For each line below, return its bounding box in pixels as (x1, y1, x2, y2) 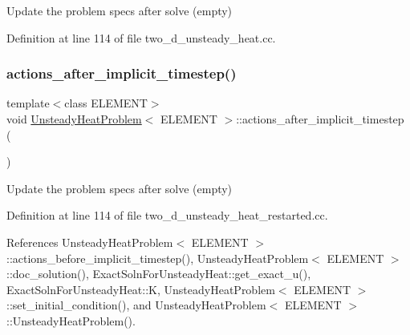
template (6, 95, 50, 111)
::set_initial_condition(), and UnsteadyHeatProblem (6, 297, 266, 313)
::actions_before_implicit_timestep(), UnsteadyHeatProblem (6, 249, 309, 266)
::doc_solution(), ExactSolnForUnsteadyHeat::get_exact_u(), (6, 265, 311, 282)
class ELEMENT (64, 95, 148, 111)
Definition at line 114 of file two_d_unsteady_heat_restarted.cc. (6, 207, 328, 224)
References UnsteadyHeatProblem (6, 233, 173, 250)
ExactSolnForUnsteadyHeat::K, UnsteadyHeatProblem (6, 281, 275, 297)
